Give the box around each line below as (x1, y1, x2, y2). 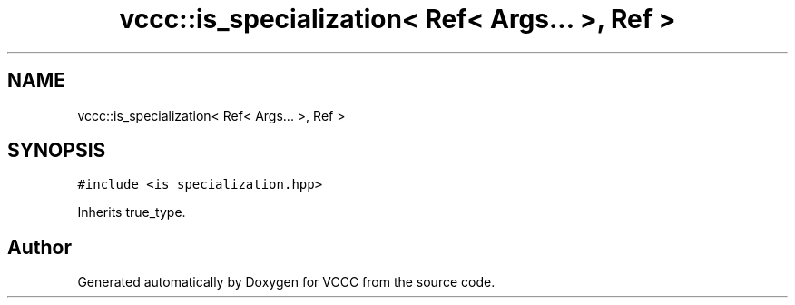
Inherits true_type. (77, 204, 186, 221)
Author (7, 235, 72, 259)
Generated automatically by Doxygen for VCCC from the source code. (77, 274, 496, 290)
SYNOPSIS (7, 139, 106, 162)
